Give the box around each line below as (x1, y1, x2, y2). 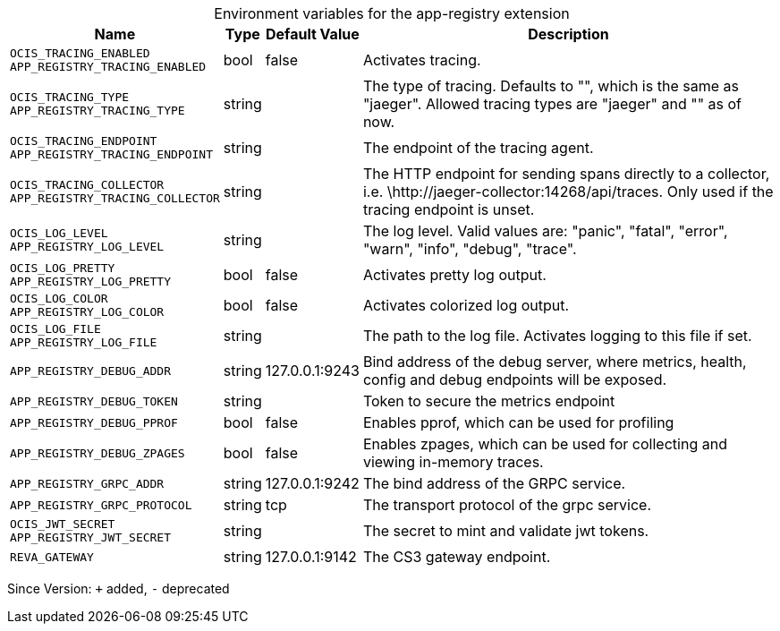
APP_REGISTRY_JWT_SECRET (10, 531, 172, 544)
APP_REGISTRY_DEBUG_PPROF (10, 415, 178, 430)
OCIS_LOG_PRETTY (10, 261, 115, 275)
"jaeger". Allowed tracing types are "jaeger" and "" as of (362, 95, 742, 113)
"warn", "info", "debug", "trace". (362, 240, 577, 258)
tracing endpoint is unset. (362, 200, 535, 218)
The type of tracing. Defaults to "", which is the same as (362, 77, 739, 95)
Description (528, 25, 609, 43)
